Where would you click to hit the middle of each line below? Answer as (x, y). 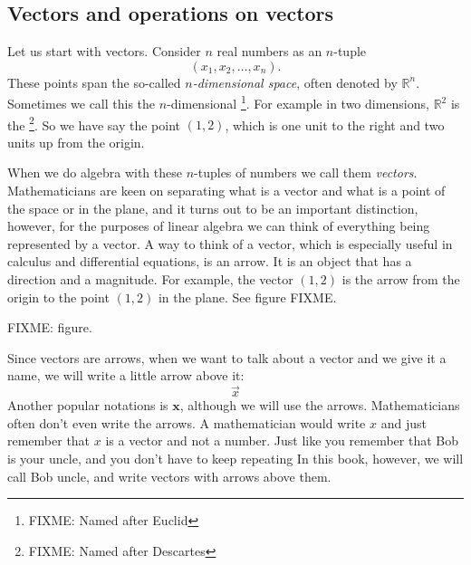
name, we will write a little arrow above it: (126, 375)
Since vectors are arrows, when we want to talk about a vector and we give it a (227, 357)
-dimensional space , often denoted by (295, 82)
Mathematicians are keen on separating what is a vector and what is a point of (226, 191)
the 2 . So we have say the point (94, 123)
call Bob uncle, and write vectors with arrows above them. (169, 476)
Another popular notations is (88, 405)
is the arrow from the (401, 279)
